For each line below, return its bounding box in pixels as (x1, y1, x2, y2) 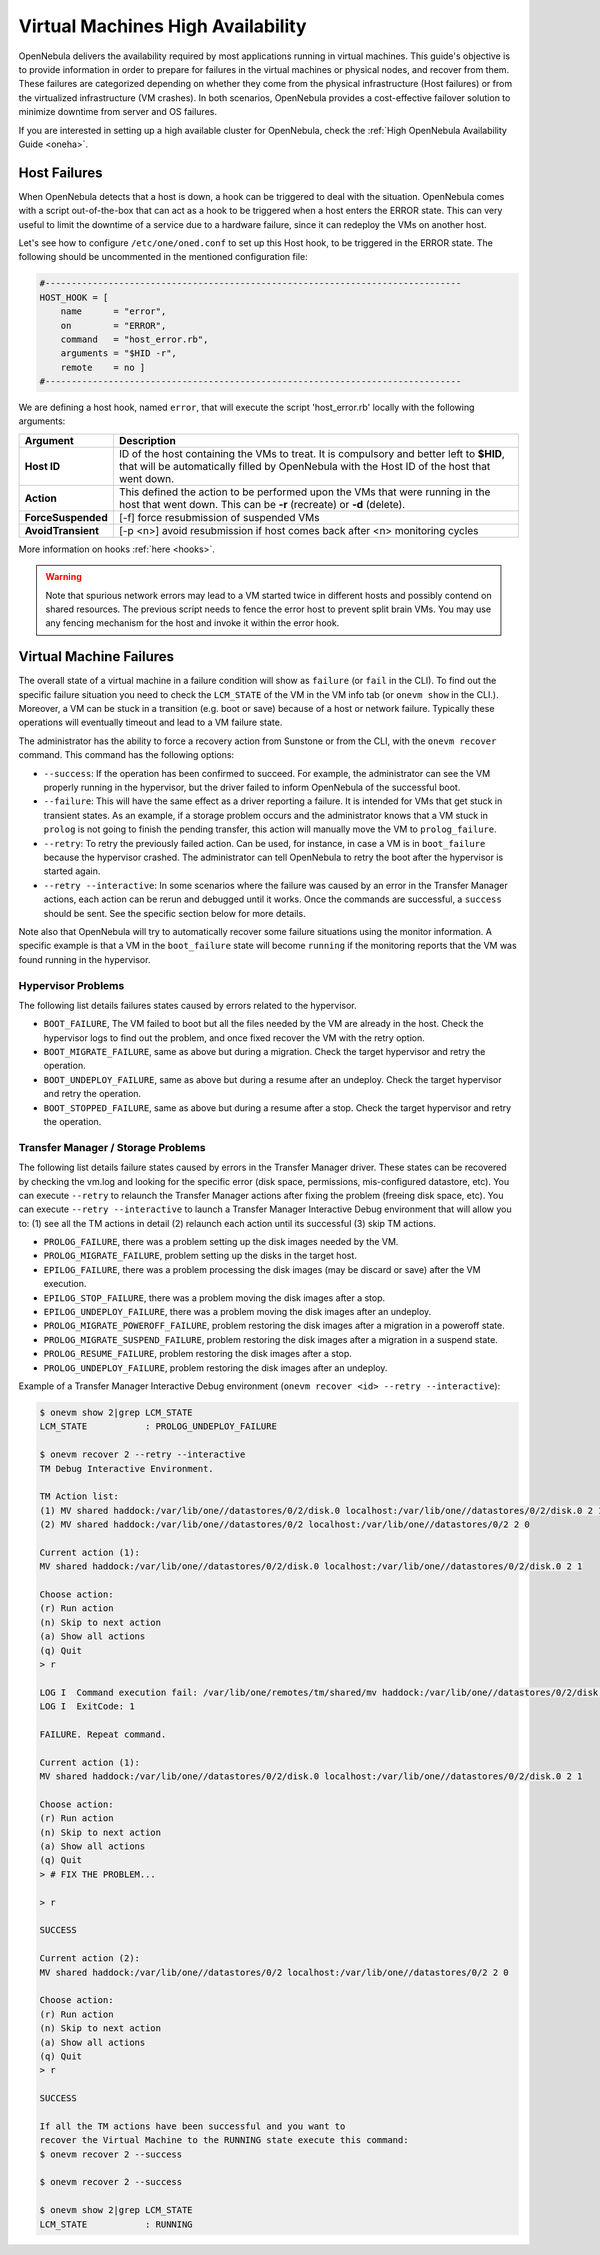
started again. (43, 865, 101, 877)
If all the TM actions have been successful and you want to (39, 2120, 346, 2132)
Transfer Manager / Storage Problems (18, 1140, 206, 1154)
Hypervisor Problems (18, 978, 125, 992)
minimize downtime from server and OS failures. (18, 106, 217, 118)
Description (118, 433, 177, 447)
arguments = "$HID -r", (60, 348, 177, 359)
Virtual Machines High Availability (18, 15, 307, 37)
